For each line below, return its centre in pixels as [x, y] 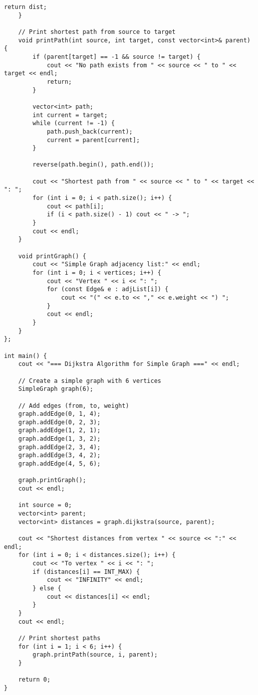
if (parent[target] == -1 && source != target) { [117, 57]
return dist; [25, 7]
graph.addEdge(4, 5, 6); [59, 464]
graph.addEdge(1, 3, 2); [59, 439]
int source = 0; [45, 505]
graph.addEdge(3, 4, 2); [59, 455]
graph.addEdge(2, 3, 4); [59, 447]
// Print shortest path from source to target [97, 32]
